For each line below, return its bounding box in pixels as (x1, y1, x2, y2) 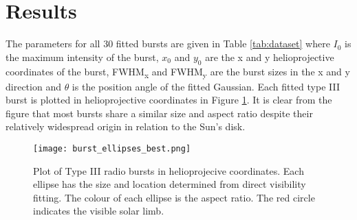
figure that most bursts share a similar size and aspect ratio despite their (6, 106, 313, 120)
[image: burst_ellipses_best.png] (33, 144, 191, 154)
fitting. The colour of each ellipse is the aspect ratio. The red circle (33, 190, 315, 204)
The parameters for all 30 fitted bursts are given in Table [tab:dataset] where (6, 36, 330, 51)
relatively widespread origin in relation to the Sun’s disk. (6, 119, 246, 134)
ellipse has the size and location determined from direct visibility (33, 177, 306, 191)
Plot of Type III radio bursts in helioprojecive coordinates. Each (33, 163, 304, 178)
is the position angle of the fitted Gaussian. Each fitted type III (72, 79, 340, 93)
